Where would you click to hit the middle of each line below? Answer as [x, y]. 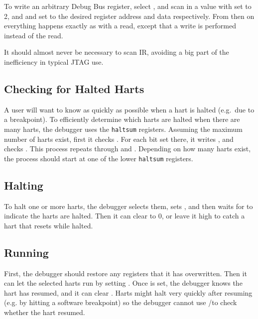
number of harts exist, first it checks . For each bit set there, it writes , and [119, 139]
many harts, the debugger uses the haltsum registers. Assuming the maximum [123, 129]
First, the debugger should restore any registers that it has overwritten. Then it [126, 273]
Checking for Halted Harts [74, 88]
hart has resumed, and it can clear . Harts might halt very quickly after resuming [128, 292]
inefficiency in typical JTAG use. [54, 61]
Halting [24, 185]
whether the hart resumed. [45, 312]
